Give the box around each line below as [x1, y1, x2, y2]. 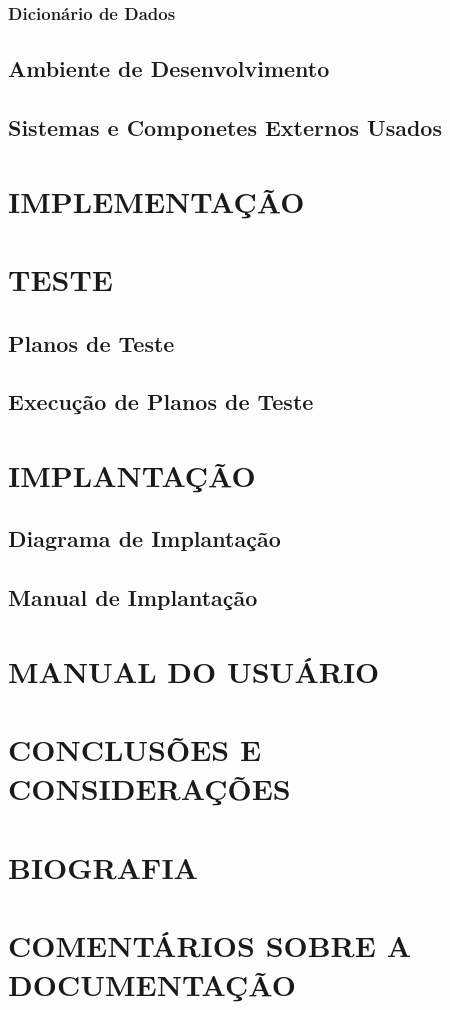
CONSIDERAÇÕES [8, 768, 291, 809]
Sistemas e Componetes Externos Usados [8, 112, 442, 143]
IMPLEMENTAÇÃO [8, 180, 305, 221]
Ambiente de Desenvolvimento [8, 53, 330, 84]
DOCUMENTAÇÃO [8, 964, 296, 1005]
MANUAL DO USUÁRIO [8, 650, 380, 691]
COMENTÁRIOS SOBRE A [8, 925, 412, 966]
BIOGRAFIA [8, 846, 198, 887]
